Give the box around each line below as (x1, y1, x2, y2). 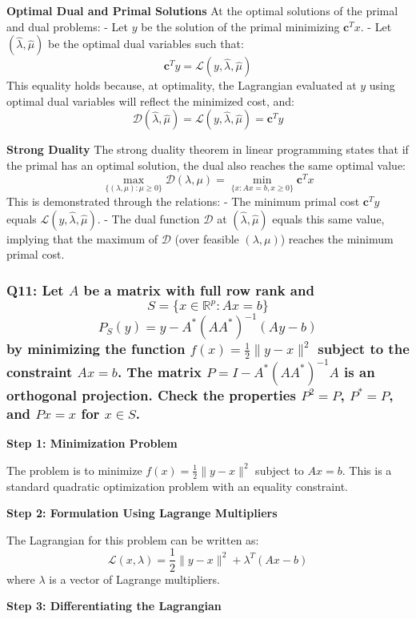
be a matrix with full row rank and (83, 279, 314, 299)
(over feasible (174, 230, 239, 247)
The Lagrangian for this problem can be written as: (6, 531, 259, 548)
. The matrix (117, 362, 202, 382)
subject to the (318, 339, 410, 359)
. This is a (342, 461, 392, 478)
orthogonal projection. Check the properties (6, 385, 296, 405)
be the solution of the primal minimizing (141, 18, 340, 34)
